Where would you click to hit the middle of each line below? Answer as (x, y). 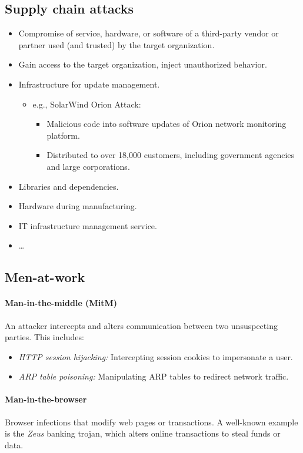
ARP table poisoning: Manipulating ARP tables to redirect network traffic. (154, 376)
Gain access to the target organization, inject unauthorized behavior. (143, 64)
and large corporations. (88, 166)
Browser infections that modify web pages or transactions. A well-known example (151, 422)
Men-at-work (45, 277)
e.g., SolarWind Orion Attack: (87, 104)
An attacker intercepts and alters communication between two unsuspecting (141, 325)
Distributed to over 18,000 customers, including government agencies (171, 155)
